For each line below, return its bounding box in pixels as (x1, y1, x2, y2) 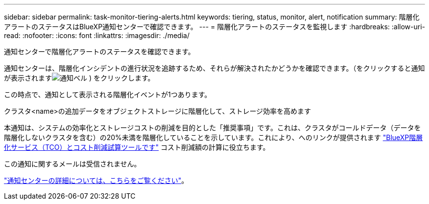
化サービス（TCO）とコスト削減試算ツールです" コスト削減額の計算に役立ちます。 (4, 143, 270, 151)
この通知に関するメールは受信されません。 (4, 160, 141, 168)
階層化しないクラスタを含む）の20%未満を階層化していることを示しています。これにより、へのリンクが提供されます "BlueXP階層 (4, 133, 423, 142)
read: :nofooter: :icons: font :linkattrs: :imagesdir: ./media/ (4, 31, 190, 40)
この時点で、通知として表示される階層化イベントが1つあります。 (4, 90, 212, 99)
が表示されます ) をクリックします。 (4, 74, 155, 82)
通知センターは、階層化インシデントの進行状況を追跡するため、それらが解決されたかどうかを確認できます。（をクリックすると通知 (4, 64, 425, 72)
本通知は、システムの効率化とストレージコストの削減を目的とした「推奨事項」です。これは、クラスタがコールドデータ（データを (4, 123, 421, 132)
